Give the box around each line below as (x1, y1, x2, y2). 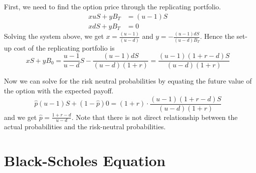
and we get (4, 112, 37, 122)
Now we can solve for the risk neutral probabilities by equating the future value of (4, 76, 252, 86)
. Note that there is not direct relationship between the (71, 112, 238, 122)
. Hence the (200, 31, 234, 41)
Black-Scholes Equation (4, 150, 166, 171)
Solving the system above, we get (4, 31, 104, 41)
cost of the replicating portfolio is (14, 42, 115, 53)
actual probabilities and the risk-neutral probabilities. (4, 121, 166, 132)
